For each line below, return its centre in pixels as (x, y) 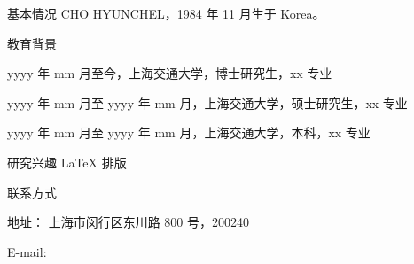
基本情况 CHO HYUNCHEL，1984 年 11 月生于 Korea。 (166, 13)
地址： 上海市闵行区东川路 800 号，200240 (128, 222)
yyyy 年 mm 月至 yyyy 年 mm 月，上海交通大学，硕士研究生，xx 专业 (207, 102)
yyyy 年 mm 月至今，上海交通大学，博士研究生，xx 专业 (170, 73)
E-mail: (27, 251)
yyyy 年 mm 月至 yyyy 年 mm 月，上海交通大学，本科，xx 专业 (189, 132)
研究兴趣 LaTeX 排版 (67, 162)
